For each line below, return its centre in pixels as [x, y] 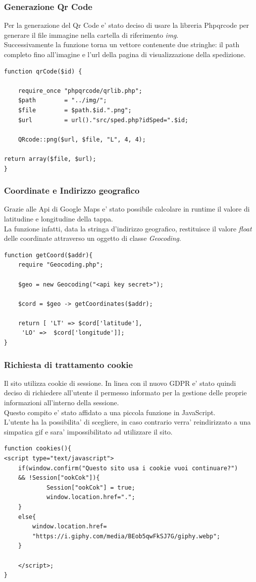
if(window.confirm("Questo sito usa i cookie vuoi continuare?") [128, 468]
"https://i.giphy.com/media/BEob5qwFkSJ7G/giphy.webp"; [126, 536]
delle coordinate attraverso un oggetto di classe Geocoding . [93, 238]
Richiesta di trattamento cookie [69, 364]
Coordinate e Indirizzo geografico [72, 190]
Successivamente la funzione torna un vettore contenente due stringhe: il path [122, 44]
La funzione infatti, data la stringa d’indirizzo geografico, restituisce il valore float [128, 228]
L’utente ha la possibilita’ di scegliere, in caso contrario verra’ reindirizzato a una [128, 422]
